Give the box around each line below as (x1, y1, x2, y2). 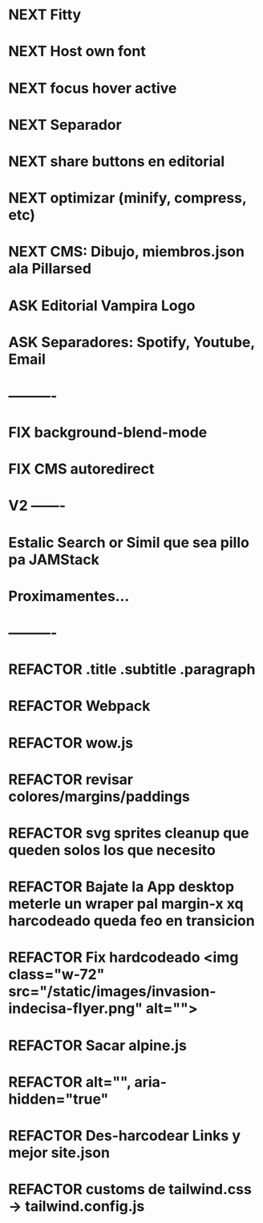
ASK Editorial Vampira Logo (8, 297, 196, 314)
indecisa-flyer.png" (8, 999, 143, 1018)
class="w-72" (8, 966, 105, 983)
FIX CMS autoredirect (8, 460, 155, 478)
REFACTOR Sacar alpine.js (8, 1036, 187, 1055)
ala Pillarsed (8, 260, 92, 278)
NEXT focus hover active (8, 79, 177, 97)
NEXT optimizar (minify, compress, (8, 189, 247, 208)
